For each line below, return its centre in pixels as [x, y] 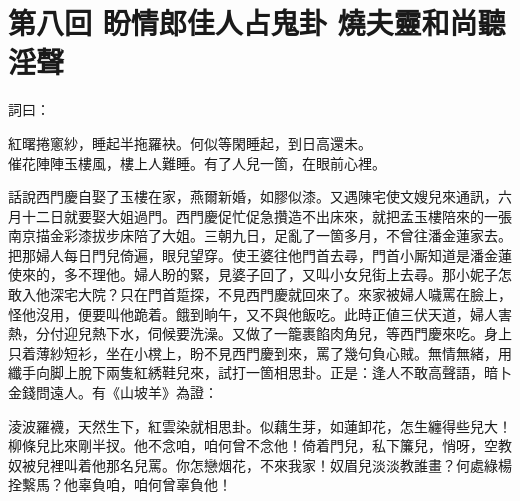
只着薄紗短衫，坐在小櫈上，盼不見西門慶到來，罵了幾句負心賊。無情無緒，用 [260, 352]
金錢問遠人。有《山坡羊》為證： [113, 392]
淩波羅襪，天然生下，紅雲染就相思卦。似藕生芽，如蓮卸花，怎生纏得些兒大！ [260, 425]
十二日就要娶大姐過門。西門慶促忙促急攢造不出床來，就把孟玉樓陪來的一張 [266, 215]
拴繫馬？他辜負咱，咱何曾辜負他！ [120, 484]
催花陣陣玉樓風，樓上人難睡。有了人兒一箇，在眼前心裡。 [197, 162]
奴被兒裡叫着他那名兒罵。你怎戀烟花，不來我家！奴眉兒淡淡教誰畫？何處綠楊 [260, 464]
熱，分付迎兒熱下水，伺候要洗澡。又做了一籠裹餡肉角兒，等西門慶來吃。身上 [260, 333]
